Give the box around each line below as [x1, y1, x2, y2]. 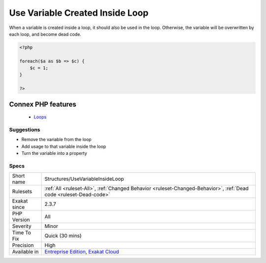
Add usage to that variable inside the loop [21, 143, 106, 149]
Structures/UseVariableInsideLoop [44, 175, 124, 182]
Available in [12, 248, 39, 255]
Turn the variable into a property [21, 150, 87, 156]
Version [12, 216, 30, 223]
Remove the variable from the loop [21, 137, 92, 143]
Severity [12, 223, 32, 230]
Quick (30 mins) [44, 233, 82, 239]
